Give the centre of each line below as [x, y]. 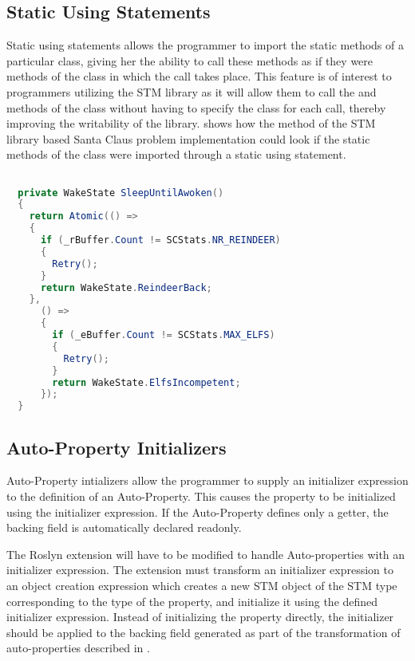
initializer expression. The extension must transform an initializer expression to [200, 570]
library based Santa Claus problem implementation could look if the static [188, 138]
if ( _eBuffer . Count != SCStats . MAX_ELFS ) [164, 335]
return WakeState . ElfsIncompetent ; [146, 382]
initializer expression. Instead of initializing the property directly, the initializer [200, 617]
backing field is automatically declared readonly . [124, 527]
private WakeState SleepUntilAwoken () [121, 193]
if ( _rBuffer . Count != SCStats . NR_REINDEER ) [160, 240]
